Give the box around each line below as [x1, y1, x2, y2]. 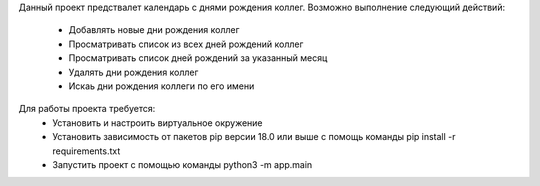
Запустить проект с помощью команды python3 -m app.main [52, 158, 313, 170]
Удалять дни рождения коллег [68, 66, 199, 78]
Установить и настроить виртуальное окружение [52, 116, 263, 129]
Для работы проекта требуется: [18, 103, 156, 115]
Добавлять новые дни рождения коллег [68, 24, 240, 36]
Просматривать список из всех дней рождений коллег [68, 38, 304, 50]
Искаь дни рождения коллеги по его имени [68, 80, 255, 92]
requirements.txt [52, 145, 121, 157]
